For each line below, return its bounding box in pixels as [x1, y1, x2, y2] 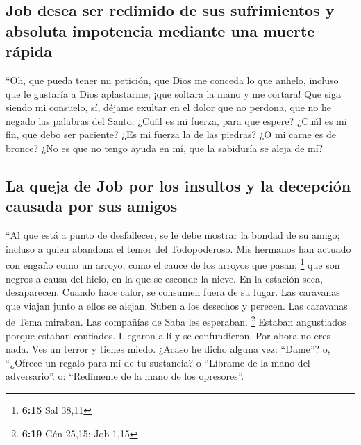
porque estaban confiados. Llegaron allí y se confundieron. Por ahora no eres [6, 328, 331, 342]
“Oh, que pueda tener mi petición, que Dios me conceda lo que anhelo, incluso [6, 72, 339, 87]
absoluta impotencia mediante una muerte [6, 19, 315, 41]
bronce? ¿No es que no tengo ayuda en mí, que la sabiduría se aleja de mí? [6, 140, 324, 155]
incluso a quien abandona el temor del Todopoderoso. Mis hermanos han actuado [6, 241, 351, 255]
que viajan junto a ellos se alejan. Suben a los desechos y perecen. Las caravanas [6, 298, 348, 312]
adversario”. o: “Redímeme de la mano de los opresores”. [6, 369, 244, 383]
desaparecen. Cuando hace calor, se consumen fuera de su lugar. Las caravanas [6, 285, 340, 299]
